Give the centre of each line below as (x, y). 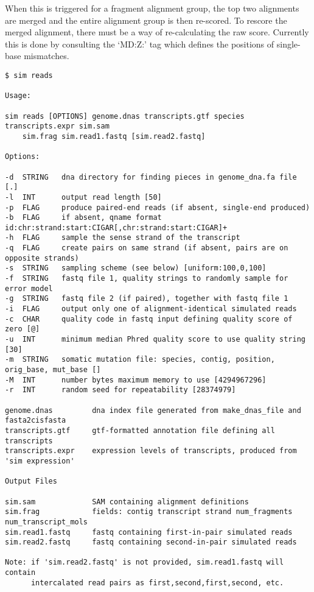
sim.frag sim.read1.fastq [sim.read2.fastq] (114, 136)
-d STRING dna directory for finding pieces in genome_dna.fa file (151, 177)
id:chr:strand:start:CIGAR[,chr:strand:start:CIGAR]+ (116, 227)
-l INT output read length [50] (83, 197)
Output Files (31, 481)
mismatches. (47, 56)
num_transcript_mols (47, 522)
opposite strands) (42, 258)
